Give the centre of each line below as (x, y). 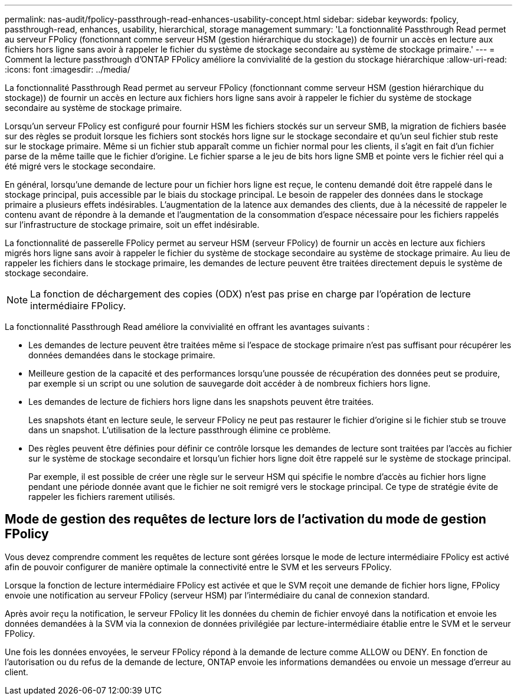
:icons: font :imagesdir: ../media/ (68, 69)
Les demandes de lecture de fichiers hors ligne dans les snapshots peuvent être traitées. (201, 402)
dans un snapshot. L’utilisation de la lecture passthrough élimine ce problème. (180, 430)
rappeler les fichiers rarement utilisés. (102, 497)
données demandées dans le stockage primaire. (122, 355)
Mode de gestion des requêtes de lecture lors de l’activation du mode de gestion (246, 519)
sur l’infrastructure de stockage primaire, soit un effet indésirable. (132, 225)
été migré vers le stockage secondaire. (80, 166)
